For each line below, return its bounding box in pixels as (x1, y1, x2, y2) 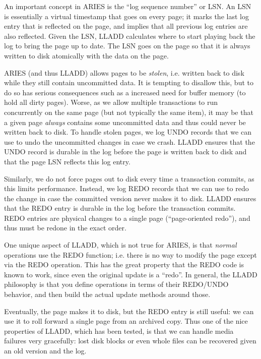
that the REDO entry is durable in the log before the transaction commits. (4, 203, 236, 213)
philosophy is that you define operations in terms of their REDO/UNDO (4, 279, 229, 289)
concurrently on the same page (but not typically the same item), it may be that (4, 106, 253, 117)
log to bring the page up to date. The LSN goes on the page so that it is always (4, 40, 250, 51)
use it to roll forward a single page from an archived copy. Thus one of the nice (4, 316, 248, 326)
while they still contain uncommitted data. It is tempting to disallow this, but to (4, 77, 253, 88)
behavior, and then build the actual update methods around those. (4, 289, 211, 300)
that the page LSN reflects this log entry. (4, 156, 130, 166)
